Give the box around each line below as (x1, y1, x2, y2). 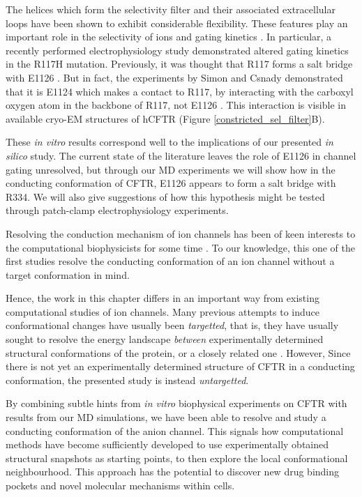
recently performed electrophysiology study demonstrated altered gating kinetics (6, 43, 349, 57)
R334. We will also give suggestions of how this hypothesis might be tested (6, 189, 325, 204)
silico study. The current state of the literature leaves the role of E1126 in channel (6, 148, 356, 162)
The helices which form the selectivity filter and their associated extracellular (6, 2, 335, 16)
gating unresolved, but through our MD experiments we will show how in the (6, 162, 335, 176)
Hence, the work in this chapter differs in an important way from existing (6, 291, 319, 305)
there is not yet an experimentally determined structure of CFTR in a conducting (6, 359, 355, 374)
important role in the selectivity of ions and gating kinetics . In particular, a (6, 29, 332, 44)
